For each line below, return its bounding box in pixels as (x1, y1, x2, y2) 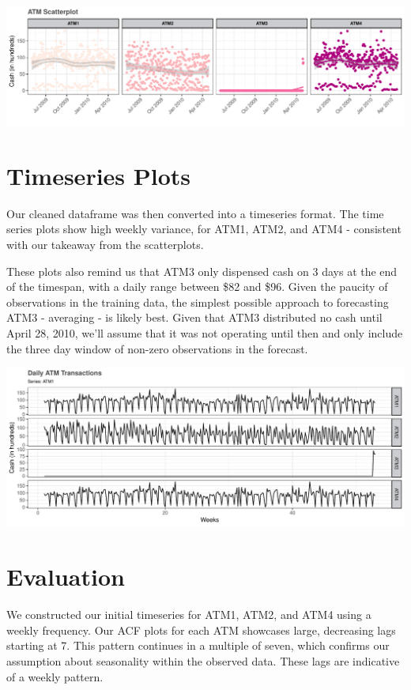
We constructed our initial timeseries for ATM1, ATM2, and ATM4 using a (6, 606, 371, 623)
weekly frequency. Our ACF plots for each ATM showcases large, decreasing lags (6, 621, 396, 638)
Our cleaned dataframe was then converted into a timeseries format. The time (6, 205, 384, 221)
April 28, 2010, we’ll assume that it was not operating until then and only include (6, 324, 403, 341)
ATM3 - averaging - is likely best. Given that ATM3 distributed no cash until (6, 309, 383, 326)
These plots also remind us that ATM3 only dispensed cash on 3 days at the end (6, 262, 398, 279)
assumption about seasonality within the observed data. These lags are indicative (6, 652, 400, 669)
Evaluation (6, 560, 125, 593)
